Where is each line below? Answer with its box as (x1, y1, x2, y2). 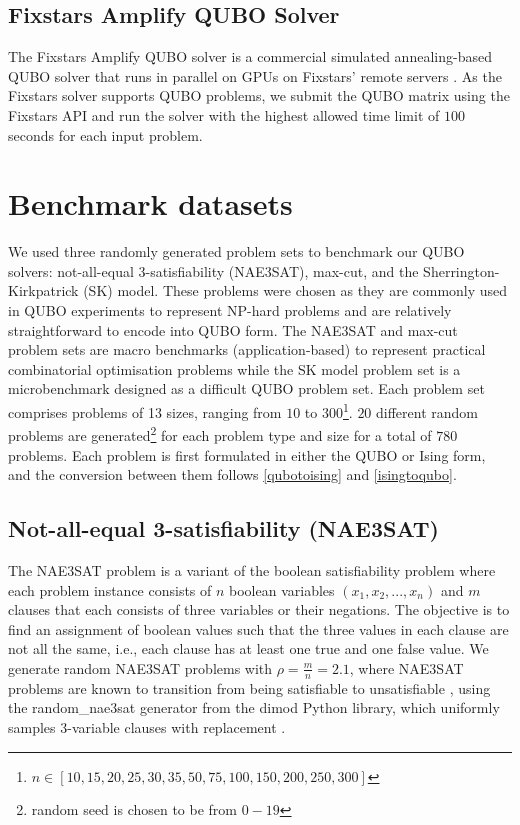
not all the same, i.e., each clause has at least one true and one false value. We (8, 638, 489, 659)
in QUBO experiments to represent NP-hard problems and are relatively (8, 300, 452, 321)
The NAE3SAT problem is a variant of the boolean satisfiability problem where (8, 559, 496, 580)
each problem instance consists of (8, 579, 212, 600)
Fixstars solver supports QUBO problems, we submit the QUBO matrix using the (8, 85, 510, 106)
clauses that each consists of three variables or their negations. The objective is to (8, 599, 510, 620)
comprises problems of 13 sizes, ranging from (8, 401, 282, 422)
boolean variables (229, 579, 335, 600)
